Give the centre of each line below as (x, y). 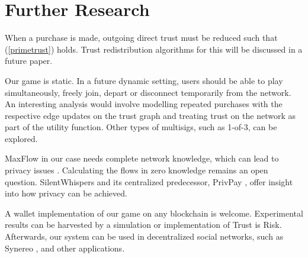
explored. (21, 138)
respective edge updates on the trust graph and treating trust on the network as (150, 115)
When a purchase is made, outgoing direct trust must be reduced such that (141, 38)
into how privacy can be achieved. (66, 193)
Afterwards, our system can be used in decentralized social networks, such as (144, 236)
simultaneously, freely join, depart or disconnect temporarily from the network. (148, 92)
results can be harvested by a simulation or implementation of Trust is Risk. (143, 225)
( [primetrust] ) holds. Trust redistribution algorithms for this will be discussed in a (154, 49)
